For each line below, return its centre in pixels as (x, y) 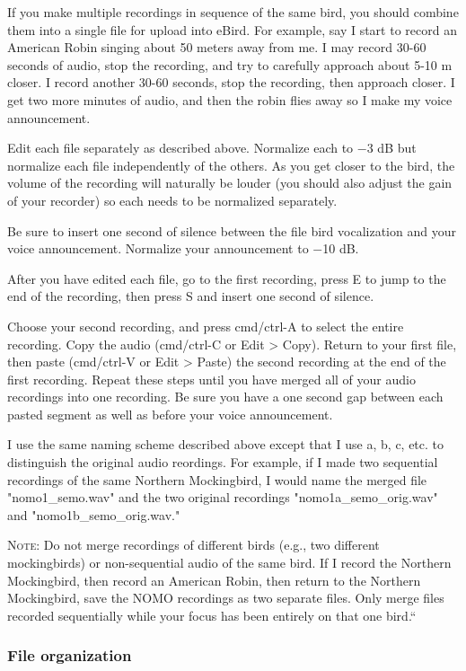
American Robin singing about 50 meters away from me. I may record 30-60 (217, 47)
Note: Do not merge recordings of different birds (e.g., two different (193, 545)
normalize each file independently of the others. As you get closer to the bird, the (231, 165)
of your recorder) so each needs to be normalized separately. (172, 200)
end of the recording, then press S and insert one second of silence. (191, 296)
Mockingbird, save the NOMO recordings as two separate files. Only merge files (226, 598)
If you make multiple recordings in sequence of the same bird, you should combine (233, 12)
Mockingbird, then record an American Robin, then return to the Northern (214, 580)
